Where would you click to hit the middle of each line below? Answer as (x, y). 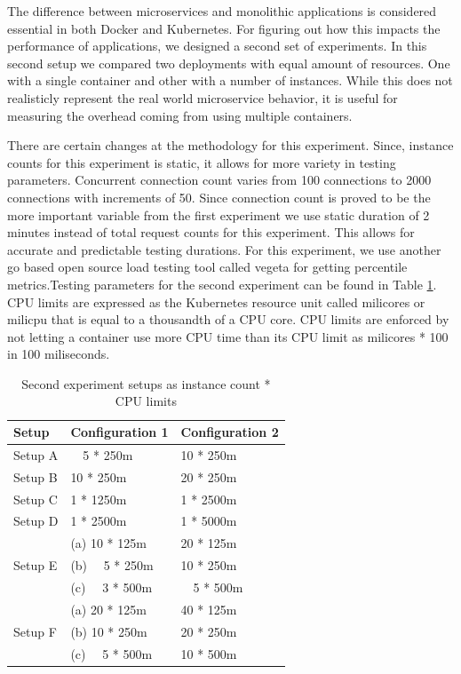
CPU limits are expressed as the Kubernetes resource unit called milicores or (216, 301)
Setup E (36, 565)
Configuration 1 (119, 432)
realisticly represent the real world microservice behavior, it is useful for (203, 97)
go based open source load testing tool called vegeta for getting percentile (207, 267)
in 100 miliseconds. (59, 354)
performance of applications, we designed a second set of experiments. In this (217, 46)
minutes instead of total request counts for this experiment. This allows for (211, 232)
